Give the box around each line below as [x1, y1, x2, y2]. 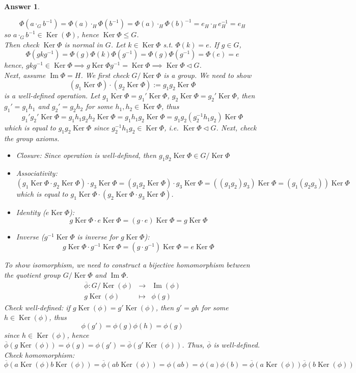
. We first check [80, 69, 129, 80]
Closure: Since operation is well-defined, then [16, 150, 156, 161]
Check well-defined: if [4, 302, 70, 312]
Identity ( [16, 206, 46, 217]
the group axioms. [4, 132, 60, 143]
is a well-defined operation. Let [4, 90, 100, 101]
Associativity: [16, 168, 58, 178]
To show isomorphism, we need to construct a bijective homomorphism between [4, 259, 250, 270]
